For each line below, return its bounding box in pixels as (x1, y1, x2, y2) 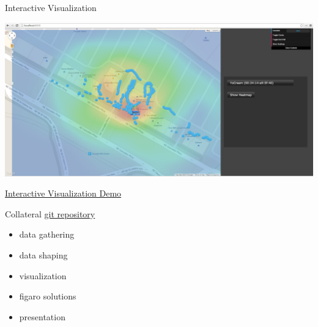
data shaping (19, 248, 68, 261)
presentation (19, 310, 65, 323)
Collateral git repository (5, 207, 95, 220)
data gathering (19, 228, 75, 241)
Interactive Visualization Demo (5, 187, 122, 200)
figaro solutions (19, 290, 76, 303)
